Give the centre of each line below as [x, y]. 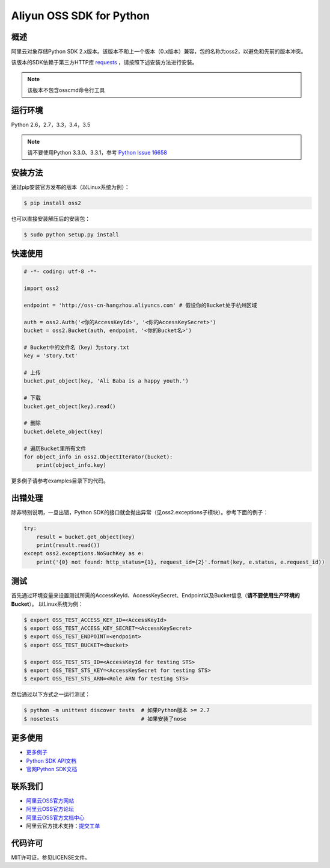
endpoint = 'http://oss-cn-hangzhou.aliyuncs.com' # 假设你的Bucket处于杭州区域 [141, 305]
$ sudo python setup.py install [72, 234]
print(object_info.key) [71, 465]
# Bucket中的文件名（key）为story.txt [77, 347]
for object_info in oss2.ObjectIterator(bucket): [98, 457]
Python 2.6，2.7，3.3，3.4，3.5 [51, 125]
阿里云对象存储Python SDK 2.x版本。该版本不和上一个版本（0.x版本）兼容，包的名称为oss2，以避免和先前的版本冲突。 [159, 52]
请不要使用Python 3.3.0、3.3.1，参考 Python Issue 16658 [97, 152]
